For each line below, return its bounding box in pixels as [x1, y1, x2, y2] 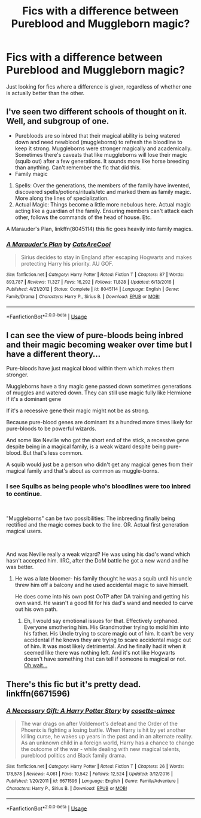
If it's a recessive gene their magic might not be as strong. [6, 407, 150, 414]
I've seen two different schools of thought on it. [6, 107, 187, 117]
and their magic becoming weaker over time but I [6, 339, 193, 349]
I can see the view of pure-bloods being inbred [6, 330, 184, 340]
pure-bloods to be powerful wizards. [6, 425, 97, 432]
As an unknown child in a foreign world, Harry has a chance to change [20, 739, 194, 746]
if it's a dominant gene [6, 396, 62, 403]
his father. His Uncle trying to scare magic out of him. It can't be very [23, 630, 194, 637]
